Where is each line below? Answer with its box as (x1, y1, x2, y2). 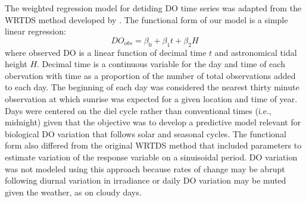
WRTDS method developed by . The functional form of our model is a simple (5, 13, 288, 26)
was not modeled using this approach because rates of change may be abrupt (5, 162, 285, 175)
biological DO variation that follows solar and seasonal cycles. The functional (5, 127, 286, 140)
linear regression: (5, 25, 66, 37)
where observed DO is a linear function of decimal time (5, 46, 207, 58)
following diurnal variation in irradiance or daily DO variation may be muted (5, 174, 286, 187)
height (5, 58, 27, 70)
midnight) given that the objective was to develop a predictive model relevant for (5, 116, 301, 128)
